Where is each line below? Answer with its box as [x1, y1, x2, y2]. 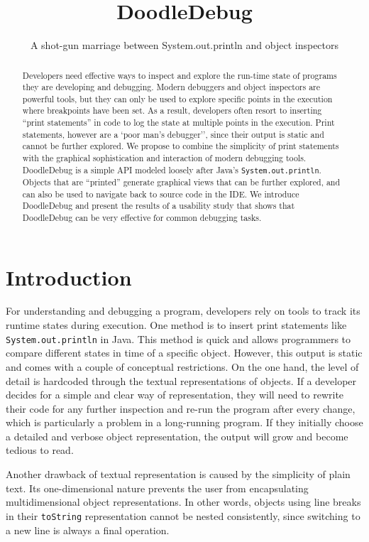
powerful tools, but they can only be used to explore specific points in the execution [22, 92, 333, 104]
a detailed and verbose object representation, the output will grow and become [6, 428, 348, 443]
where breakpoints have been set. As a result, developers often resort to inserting [22, 104, 322, 116]
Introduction [6, 262, 132, 291]
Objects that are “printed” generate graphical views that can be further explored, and [22, 175, 341, 188]
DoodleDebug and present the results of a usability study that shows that [22, 200, 295, 212]
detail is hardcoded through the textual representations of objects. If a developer [6, 373, 357, 388]
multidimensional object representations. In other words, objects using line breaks [6, 494, 361, 509]
